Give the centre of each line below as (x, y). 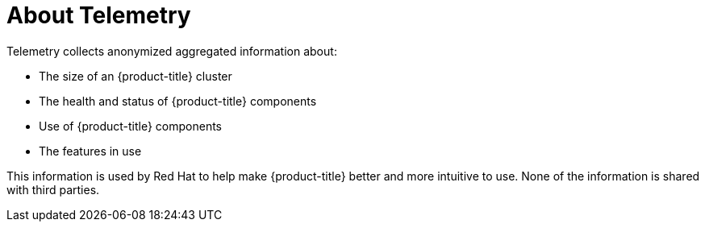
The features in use (90, 151)
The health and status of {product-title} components (178, 101)
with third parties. (53, 189)
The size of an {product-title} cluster (136, 76)
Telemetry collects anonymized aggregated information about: (172, 51)
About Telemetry (99, 15)
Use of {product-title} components (131, 126)
